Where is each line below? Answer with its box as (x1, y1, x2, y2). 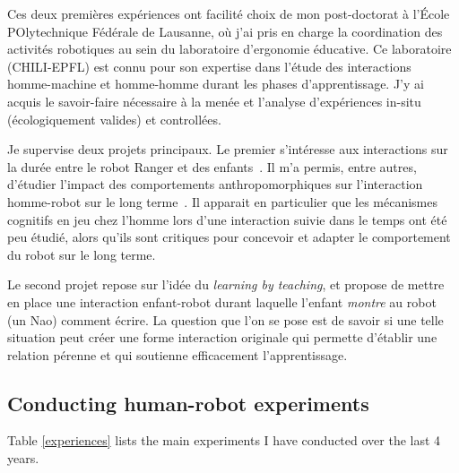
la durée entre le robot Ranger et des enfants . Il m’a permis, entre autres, (7, 157, 417, 176)
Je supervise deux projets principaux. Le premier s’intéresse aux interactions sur (7, 140, 448, 159)
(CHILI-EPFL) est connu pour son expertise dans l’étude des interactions (7, 56, 411, 75)
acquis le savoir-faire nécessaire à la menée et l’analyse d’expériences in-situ (7, 91, 421, 110)
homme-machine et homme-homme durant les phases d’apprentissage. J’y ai (7, 74, 424, 93)
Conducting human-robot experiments (7, 389, 369, 417)
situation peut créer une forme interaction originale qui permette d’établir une (7, 328, 437, 347)
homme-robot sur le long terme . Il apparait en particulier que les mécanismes (7, 192, 438, 211)
